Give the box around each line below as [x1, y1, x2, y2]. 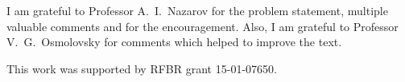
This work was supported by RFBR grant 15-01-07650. [6, 60, 277, 76]
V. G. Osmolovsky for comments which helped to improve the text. [6, 33, 342, 50]
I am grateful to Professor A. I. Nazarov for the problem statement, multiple [6, 2, 388, 18]
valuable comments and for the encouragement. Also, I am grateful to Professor [6, 18, 399, 34]
